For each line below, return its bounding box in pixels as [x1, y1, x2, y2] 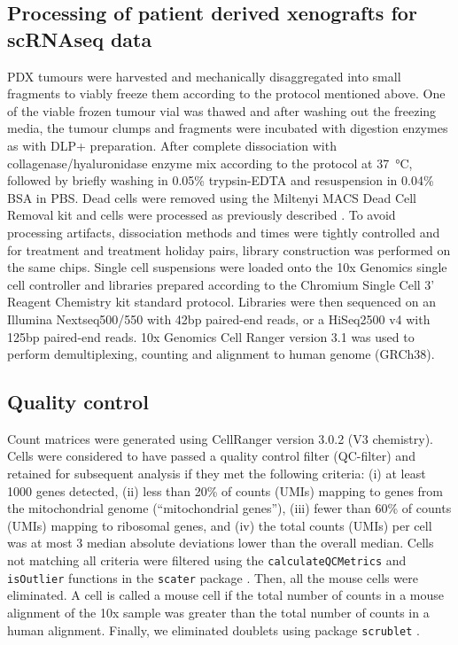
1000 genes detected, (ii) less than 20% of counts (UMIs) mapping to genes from [7, 481, 444, 500]
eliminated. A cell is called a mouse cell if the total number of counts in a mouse [7, 586, 445, 604]
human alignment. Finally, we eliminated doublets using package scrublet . [7, 620, 421, 639]
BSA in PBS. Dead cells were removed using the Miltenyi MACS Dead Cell [7, 188, 416, 206]
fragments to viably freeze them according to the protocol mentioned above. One [7, 84, 446, 103]
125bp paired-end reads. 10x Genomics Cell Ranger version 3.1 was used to [7, 327, 415, 346]
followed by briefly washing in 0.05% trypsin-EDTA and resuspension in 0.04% [7, 171, 434, 190]
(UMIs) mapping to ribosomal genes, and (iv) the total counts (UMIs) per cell [7, 516, 432, 534]
